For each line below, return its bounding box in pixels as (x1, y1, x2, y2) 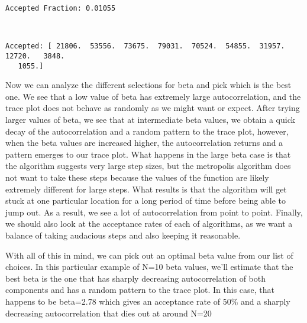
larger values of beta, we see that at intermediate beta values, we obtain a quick (5, 113, 295, 125)
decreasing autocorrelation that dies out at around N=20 (5, 306, 212, 319)
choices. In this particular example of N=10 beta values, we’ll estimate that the (5, 260, 293, 273)
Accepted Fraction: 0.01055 (5, 4, 116, 12)
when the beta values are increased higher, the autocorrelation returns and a (5, 136, 283, 149)
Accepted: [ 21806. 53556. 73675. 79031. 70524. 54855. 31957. (5, 42, 285, 51)
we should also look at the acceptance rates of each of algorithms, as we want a (5, 217, 293, 230)
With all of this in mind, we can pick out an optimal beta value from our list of (5, 249, 293, 261)
